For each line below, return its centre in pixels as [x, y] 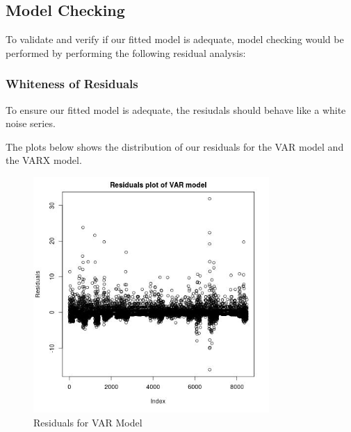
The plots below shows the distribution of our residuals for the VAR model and [175, 146]
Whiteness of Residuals [72, 84]
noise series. [31, 123]
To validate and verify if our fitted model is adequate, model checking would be [175, 39]
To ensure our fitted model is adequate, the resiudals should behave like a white [176, 109]
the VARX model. [44, 160]
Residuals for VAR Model [88, 422]
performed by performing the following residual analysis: [126, 52]
